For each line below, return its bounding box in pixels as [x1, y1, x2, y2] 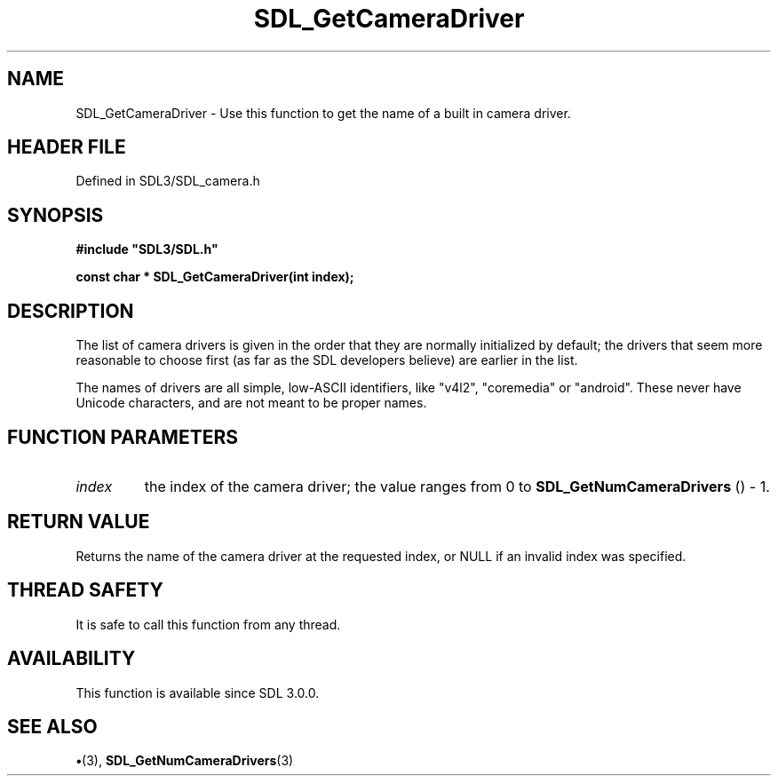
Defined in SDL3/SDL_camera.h [75, 173, 260, 189]
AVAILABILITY [7, 647, 136, 670]
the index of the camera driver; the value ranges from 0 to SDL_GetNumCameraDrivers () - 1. [144, 477, 770, 495]
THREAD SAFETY [7, 579, 163, 602]
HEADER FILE [7, 136, 126, 159]
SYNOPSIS [7, 203, 104, 226]
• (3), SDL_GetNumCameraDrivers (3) [75, 753, 294, 769]
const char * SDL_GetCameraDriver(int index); [75, 269, 354, 285]
